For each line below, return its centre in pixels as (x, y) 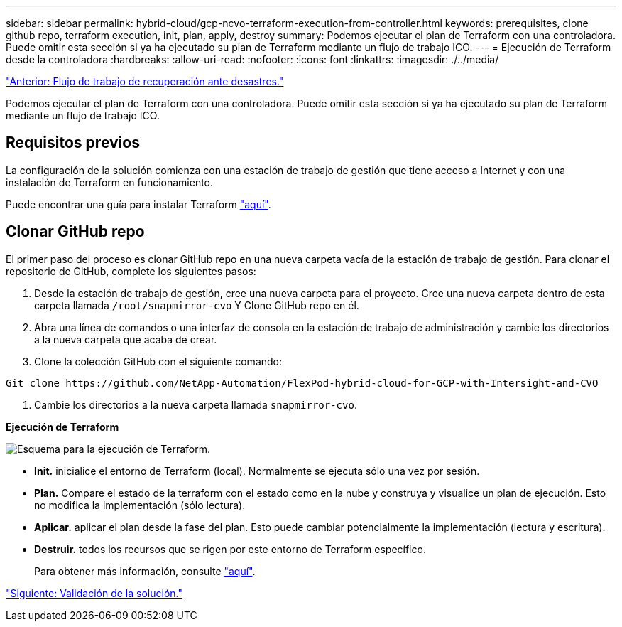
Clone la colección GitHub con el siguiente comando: (158, 361)
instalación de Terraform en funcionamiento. (110, 182)
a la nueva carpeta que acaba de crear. (126, 339)
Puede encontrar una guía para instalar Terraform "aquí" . (138, 204)
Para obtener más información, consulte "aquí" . (145, 571)
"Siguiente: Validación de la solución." (94, 593)
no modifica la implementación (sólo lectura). (140, 505)
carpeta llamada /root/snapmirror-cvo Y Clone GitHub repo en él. (197, 305)
